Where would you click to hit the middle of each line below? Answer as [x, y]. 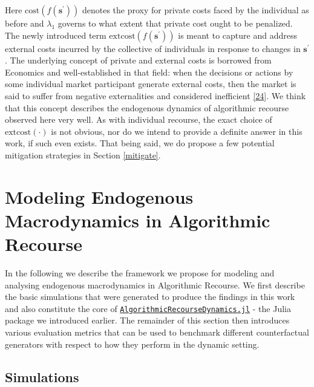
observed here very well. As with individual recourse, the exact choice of [139, 119]
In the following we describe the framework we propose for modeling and [140, 273]
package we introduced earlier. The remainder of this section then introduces [147, 320]
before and [25, 23]
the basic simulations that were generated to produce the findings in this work [150, 297]
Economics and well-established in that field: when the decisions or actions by [149, 72]
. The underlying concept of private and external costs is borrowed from [138, 60]
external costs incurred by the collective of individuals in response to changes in [153, 48]
